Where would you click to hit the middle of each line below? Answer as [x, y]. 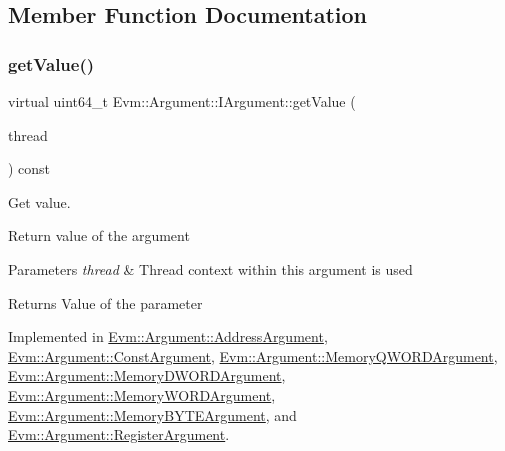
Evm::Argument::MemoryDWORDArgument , [147, 375]
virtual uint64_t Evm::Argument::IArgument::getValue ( [182, 101]
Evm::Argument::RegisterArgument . [119, 434]
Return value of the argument [99, 235]
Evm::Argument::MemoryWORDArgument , [142, 394]
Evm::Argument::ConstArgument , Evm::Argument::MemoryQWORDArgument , [253, 355]
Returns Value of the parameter [105, 302]
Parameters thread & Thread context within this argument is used [210, 268]
